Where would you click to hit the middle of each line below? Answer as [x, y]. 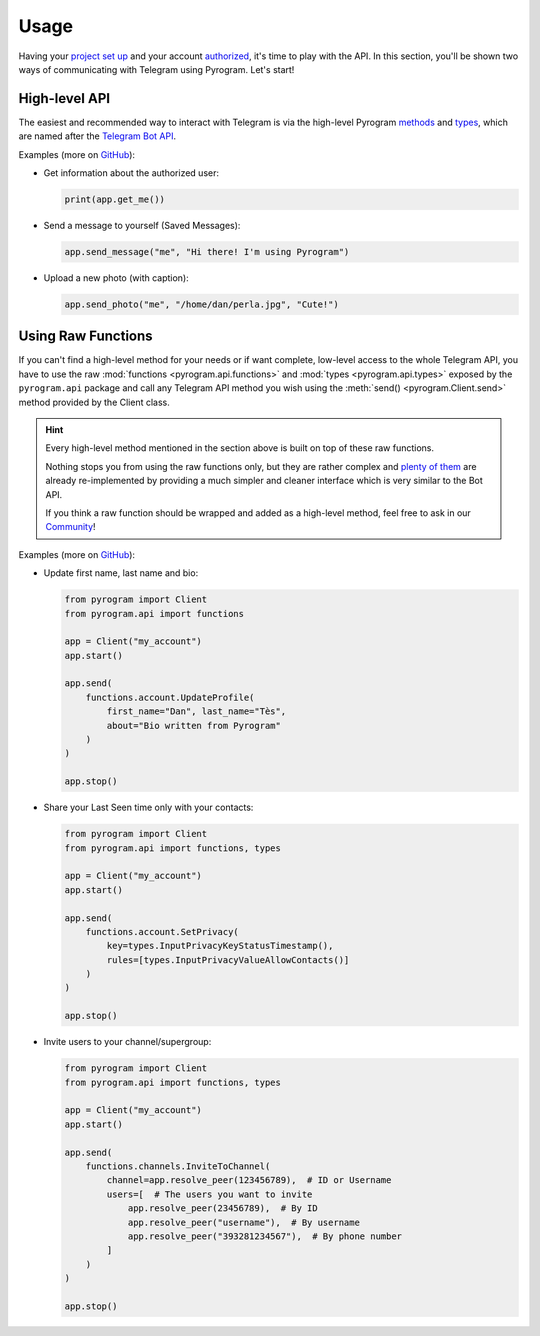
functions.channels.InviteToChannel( [178, 1166]
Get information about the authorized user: [131, 173]
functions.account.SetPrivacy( [162, 931]
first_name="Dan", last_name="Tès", [196, 711]
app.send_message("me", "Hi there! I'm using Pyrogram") [207, 251]
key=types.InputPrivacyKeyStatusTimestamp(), [220, 946]
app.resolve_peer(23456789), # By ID [223, 1208]
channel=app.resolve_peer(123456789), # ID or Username [249, 1180]
